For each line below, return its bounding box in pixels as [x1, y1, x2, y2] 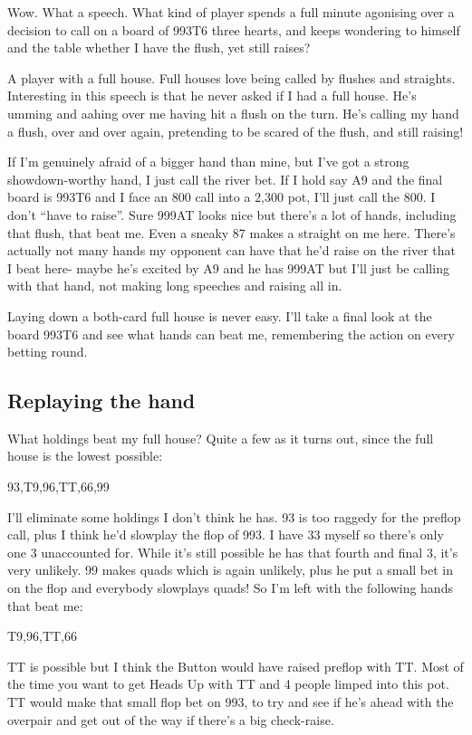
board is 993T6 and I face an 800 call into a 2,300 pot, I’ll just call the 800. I [7, 187, 436, 206]
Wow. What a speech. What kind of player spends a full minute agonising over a [7, 3, 455, 21]
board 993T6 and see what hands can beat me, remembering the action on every [7, 324, 455, 343]
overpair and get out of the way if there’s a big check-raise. [7, 710, 334, 729]
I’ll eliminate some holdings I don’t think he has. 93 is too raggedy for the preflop [7, 507, 461, 526]
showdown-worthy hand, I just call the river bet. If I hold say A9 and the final [7, 169, 443, 188]
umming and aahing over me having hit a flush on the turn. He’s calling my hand [7, 103, 459, 122]
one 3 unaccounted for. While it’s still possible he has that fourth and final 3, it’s [7, 542, 458, 561]
